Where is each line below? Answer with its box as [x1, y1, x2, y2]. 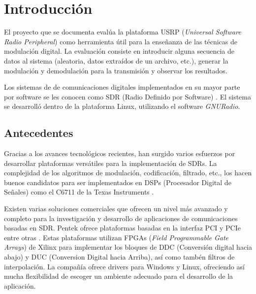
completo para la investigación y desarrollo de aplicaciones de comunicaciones [4, 213, 238, 223]
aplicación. [4, 280, 36, 291]
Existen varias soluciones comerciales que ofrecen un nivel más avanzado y [4, 203, 228, 214]
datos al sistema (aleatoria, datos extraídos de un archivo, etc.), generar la [4, 55, 228, 65]
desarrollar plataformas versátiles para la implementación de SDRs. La [4, 158, 217, 168]
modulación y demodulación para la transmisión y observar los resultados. [4, 65, 227, 75]
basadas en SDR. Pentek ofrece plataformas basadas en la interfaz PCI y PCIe [4, 223, 241, 233]
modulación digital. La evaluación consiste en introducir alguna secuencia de [4, 46, 234, 56]
